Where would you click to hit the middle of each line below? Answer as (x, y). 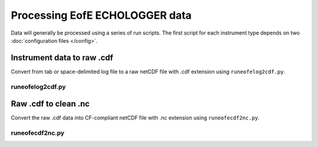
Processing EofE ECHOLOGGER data (101, 15)
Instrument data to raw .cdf (62, 58)
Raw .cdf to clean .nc (50, 104)
